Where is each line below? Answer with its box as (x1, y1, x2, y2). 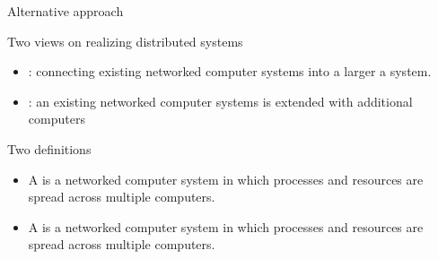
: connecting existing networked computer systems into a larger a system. (28, 62, 432, 81)
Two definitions (7, 139, 92, 158)
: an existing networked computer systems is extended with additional (28, 91, 413, 110)
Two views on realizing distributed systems (7, 31, 243, 50)
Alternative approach (7, 2, 124, 20)
